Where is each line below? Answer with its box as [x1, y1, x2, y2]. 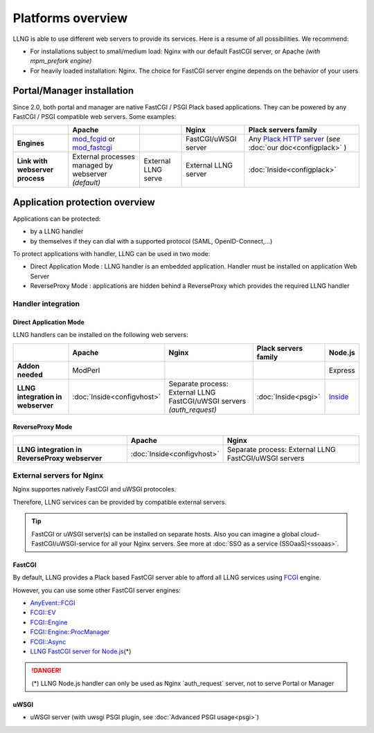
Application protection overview [12, 196, 155, 208]
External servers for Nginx [12, 471, 104, 480]
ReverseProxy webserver [17, 453, 103, 463]
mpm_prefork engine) [30, 57, 92, 65]
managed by [72, 161, 114, 170]
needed [17, 370, 43, 379]
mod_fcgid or [72, 134, 116, 144]
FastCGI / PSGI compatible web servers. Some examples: [12, 113, 177, 121]
